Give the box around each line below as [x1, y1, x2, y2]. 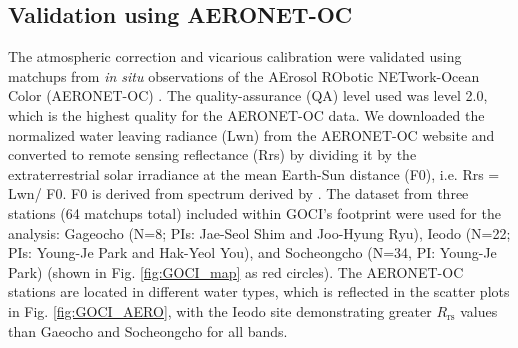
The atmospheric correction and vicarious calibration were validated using [8, 46, 462, 67]
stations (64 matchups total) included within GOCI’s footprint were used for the [8, 202, 501, 223]
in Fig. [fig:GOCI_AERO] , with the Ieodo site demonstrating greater [8, 300, 432, 321]
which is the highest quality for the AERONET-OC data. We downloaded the [8, 104, 485, 125]
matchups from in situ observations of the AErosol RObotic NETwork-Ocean [8, 65, 480, 86]
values [460, 300, 498, 321]
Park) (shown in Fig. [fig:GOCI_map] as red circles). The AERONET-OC [8, 261, 464, 282]
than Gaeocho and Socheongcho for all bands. [8, 320, 288, 341]
